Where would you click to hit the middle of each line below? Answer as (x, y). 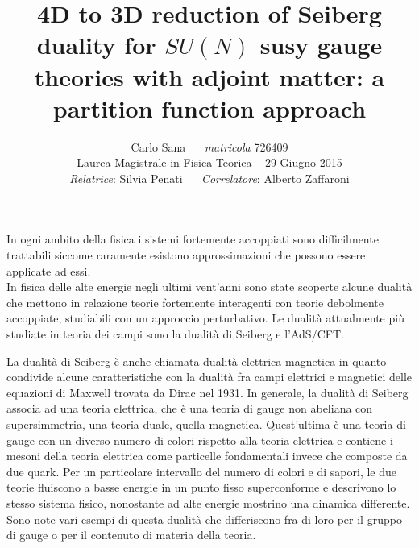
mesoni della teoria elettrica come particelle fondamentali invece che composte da (207, 456)
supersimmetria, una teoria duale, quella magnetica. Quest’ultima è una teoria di (206, 424)
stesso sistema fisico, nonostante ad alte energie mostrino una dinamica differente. (208, 502)
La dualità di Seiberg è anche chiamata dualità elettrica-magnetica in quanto (197, 361)
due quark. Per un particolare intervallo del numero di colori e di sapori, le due (202, 471)
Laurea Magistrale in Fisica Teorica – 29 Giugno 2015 (209, 162)
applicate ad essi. (49, 270)
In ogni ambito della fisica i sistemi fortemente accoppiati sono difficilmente (193, 239)
